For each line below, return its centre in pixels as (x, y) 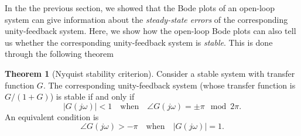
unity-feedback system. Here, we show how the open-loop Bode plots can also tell (150, 31)
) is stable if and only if (92, 96)
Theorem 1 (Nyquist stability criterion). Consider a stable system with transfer (150, 73)
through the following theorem (59, 54)
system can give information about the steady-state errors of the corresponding (146, 19)
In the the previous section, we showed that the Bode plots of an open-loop (140, 8)
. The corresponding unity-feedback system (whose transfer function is (169, 85)
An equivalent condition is (52, 116)
